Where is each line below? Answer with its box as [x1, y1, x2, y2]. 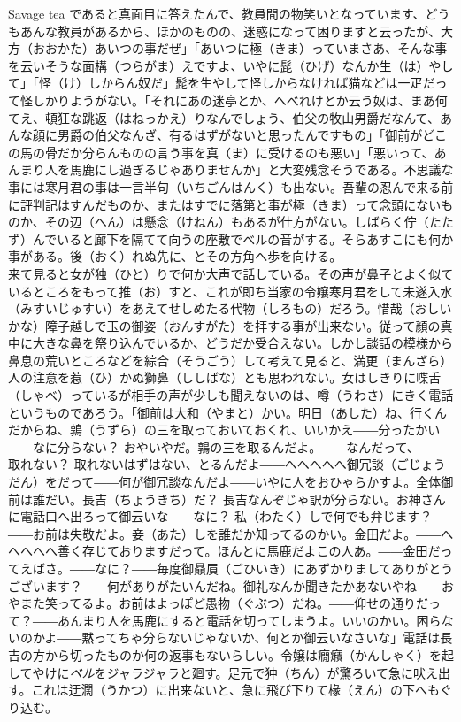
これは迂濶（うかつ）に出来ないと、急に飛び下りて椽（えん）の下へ [31, 680, 428, 699]
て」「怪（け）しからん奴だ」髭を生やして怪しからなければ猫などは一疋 [8, 73, 423, 92]
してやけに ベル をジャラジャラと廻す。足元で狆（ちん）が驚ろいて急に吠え [8, 663, 439, 681]
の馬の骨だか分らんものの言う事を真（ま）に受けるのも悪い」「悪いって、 [8, 142, 434, 161]
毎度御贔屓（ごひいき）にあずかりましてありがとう [156, 559, 454, 577]
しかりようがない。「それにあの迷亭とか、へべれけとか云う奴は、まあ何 [32, 90, 448, 109]
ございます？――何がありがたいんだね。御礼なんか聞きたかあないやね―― [8, 576, 442, 595]
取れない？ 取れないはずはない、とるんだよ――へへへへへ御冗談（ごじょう [8, 455, 446, 473]
